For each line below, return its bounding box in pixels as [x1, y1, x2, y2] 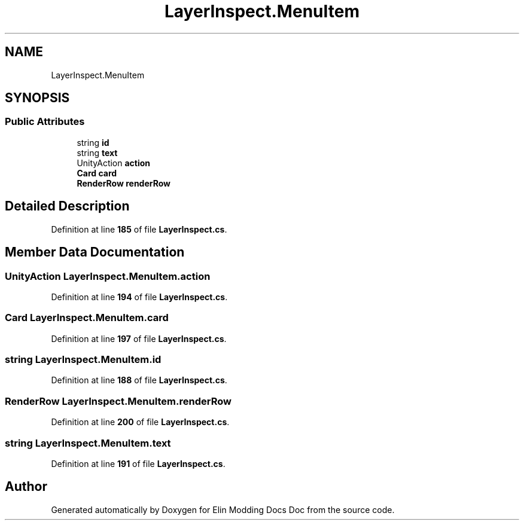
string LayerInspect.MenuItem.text [5, 437, 171, 449]
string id [77, 137, 109, 148]
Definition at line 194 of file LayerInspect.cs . [51, 291, 228, 302]
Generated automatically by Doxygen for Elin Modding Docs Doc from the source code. [51, 504, 395, 515]
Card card [77, 167, 117, 178]
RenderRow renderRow [77, 178, 171, 188]
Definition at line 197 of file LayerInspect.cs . [51, 333, 227, 344]
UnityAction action [77, 157, 151, 168]
